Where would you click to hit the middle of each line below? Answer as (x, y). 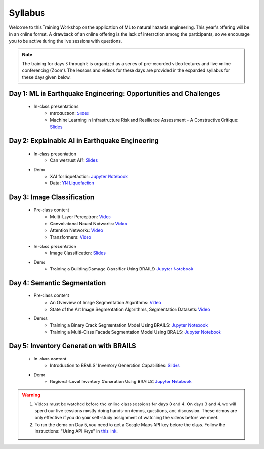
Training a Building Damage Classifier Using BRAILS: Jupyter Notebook (121, 269)
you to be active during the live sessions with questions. (66, 41)
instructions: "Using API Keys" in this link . (76, 431)
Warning (31, 395)
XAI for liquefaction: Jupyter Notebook (89, 177)
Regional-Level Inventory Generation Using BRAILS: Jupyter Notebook (121, 381)
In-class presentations (56, 106)
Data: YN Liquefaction (72, 183)
